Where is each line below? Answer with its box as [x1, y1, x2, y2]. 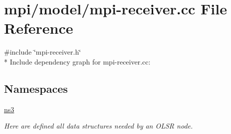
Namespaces [4, 80, 68, 96]
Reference [4, 18, 73, 38]
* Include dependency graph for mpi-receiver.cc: [4, 56, 151, 67]
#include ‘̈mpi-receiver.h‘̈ [4, 47, 81, 57]
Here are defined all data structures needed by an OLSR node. [4, 121, 193, 131]
